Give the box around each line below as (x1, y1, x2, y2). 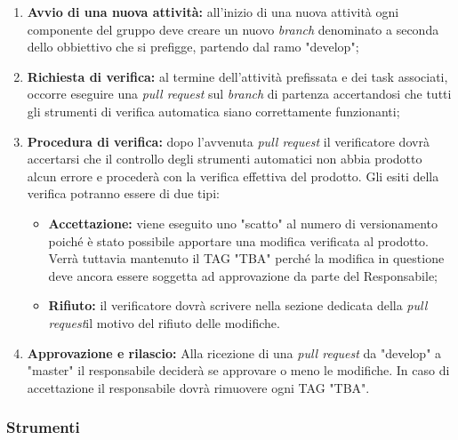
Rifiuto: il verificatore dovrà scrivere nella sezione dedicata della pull (48, 296, 428, 315)
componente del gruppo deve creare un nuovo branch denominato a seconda (27, 20, 439, 38)
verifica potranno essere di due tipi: (27, 184, 220, 203)
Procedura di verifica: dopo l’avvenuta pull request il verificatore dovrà (27, 132, 430, 150)
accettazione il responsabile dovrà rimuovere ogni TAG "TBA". (27, 378, 370, 396)
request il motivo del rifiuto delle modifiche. (48, 313, 280, 332)
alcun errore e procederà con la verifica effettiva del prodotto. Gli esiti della (27, 166, 439, 185)
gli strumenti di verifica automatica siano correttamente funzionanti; (27, 101, 400, 120)
